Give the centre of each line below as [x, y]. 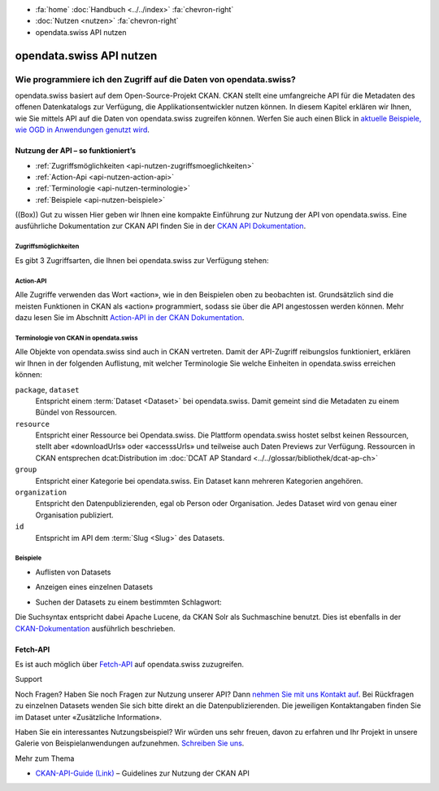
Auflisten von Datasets [73, 572]
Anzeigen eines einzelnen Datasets [94, 587]
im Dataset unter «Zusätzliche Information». [89, 717]
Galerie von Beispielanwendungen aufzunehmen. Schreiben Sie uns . [130, 743]
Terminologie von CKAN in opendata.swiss [76, 338]
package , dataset [48, 389]
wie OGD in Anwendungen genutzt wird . [83, 130]
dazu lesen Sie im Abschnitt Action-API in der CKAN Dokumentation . [130, 317]
